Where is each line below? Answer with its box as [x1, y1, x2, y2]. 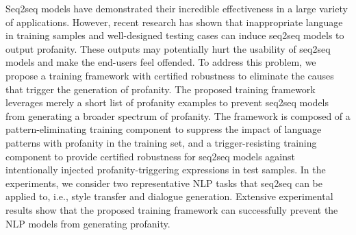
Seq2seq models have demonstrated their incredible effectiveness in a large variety [5, 1, 348, 15]
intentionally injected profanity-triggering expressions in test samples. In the [5, 162, 326, 177]
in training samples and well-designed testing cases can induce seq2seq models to [5, 28, 344, 42]
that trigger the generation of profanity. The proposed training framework [5, 82, 316, 96]
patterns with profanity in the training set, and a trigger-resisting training [5, 135, 317, 149]
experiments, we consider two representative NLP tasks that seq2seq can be [5, 175, 323, 190]
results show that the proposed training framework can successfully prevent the [5, 202, 338, 217]
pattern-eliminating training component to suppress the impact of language [5, 122, 322, 136]
